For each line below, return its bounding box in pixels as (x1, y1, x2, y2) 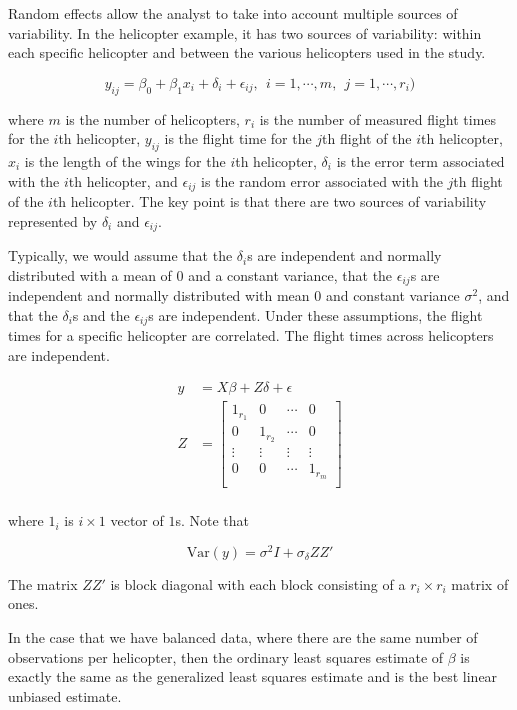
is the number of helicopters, (65, 108, 240, 129)
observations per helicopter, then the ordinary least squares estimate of (8, 646, 444, 667)
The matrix (8, 573, 78, 594)
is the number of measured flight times (259, 108, 497, 129)
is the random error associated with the (201, 170, 443, 191)
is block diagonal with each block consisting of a (110, 573, 406, 594)
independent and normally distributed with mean (8, 285, 310, 306)
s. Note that (175, 510, 250, 531)
